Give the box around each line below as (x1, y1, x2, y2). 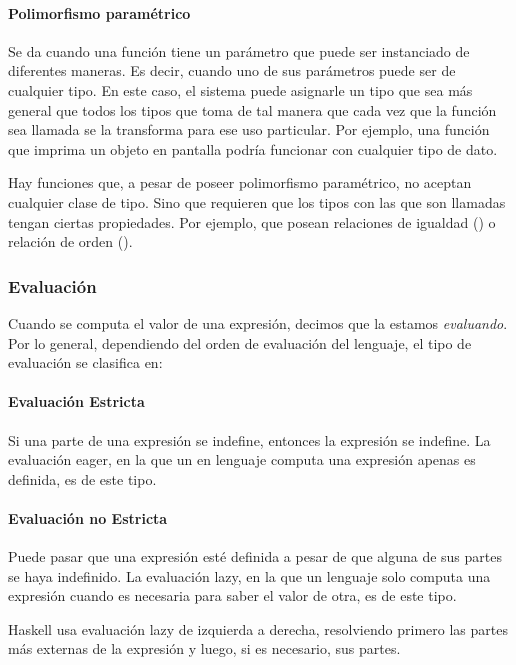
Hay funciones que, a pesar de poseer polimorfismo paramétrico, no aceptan (8, 172, 472, 193)
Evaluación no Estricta (8, 507, 168, 528)
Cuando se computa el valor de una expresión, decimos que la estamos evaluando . (8, 312, 508, 333)
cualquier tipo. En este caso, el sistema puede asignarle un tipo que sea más (8, 79, 473, 100)
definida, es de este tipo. (8, 468, 157, 489)
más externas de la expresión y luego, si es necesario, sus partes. (8, 638, 401, 659)
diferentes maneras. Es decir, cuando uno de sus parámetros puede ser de (8, 60, 456, 81)
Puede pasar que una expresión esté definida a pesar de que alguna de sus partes (8, 546, 502, 567)
